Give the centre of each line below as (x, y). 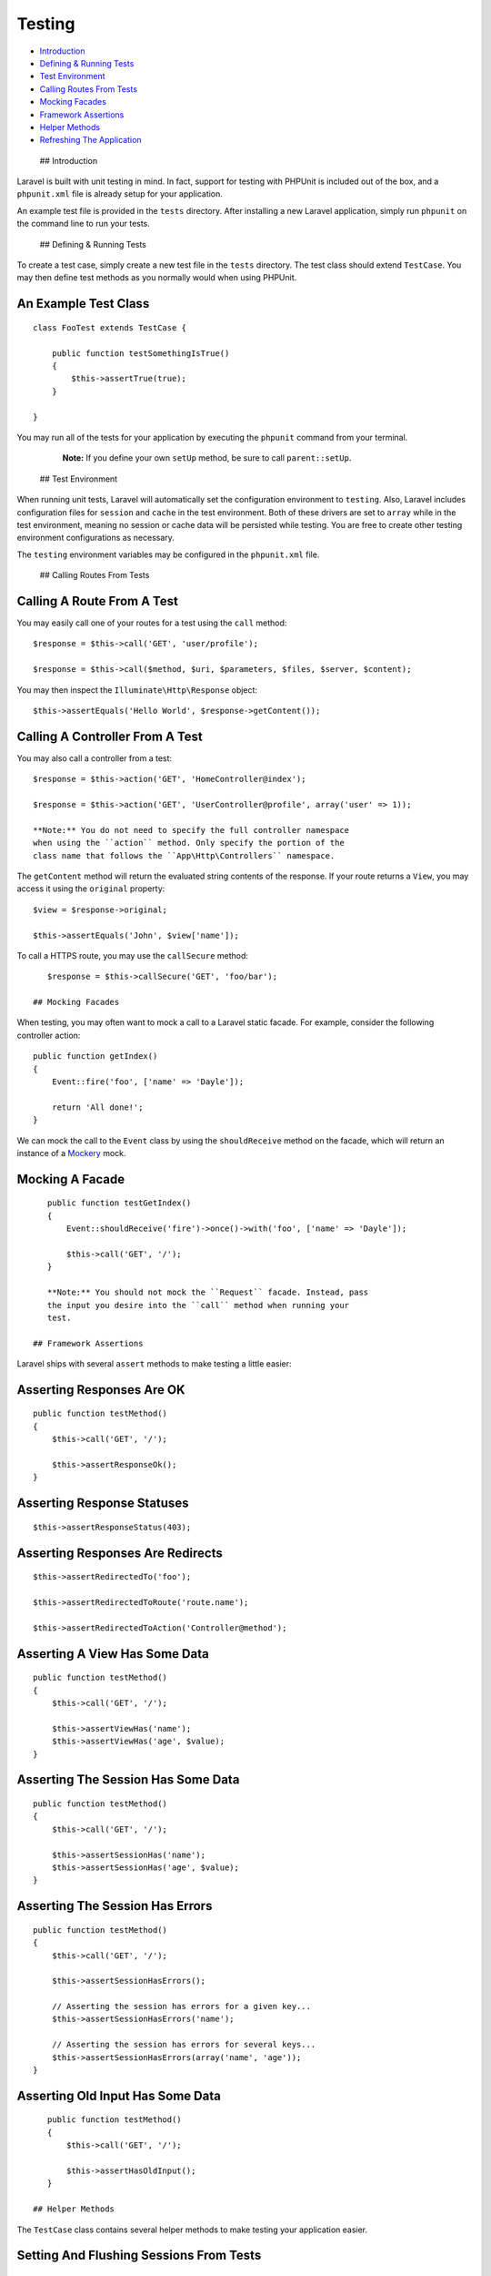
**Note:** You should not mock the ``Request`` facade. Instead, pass (208, 1292)
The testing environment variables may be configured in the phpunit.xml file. (168, 554)
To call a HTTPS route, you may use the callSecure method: (133, 955)
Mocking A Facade (71, 1179)
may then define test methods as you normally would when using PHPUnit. (157, 278)
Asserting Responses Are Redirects (120, 1553)
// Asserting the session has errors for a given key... (181, 2007)
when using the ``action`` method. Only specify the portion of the (189, 843)
